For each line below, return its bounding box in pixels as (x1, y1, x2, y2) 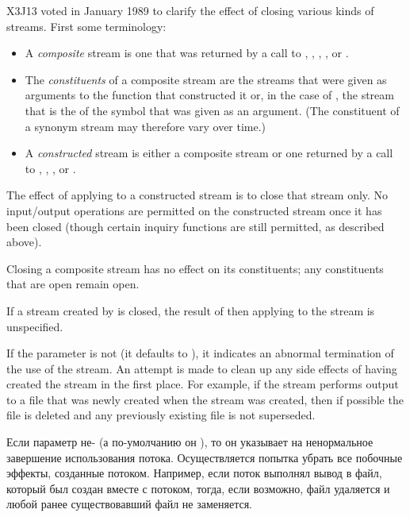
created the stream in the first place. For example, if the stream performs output (6, 376, 399, 392)
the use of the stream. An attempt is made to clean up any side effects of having (6, 360, 397, 376)
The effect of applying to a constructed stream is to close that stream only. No (6, 187, 389, 203)
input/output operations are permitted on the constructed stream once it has (6, 202, 382, 218)
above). (6, 233, 42, 250)
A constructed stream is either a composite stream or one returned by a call (25, 145, 393, 161)
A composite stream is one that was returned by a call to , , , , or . (25, 44, 349, 61)
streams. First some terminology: (6, 17, 167, 34)
